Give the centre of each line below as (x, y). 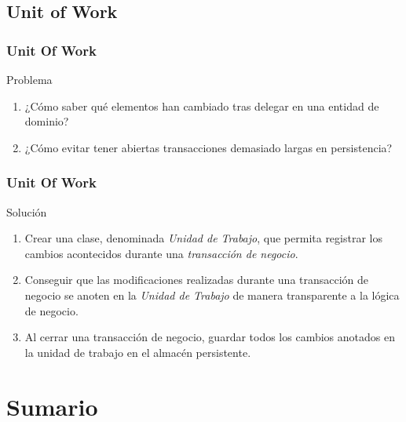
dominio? (47, 121)
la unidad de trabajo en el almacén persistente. (138, 352)
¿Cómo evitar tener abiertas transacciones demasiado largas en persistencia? (208, 147)
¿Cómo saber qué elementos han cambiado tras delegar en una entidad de (202, 105)
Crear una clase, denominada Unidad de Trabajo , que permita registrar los (203, 238)
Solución (27, 211)
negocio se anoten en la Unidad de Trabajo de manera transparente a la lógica (212, 295)
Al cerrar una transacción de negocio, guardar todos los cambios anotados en (210, 337)
